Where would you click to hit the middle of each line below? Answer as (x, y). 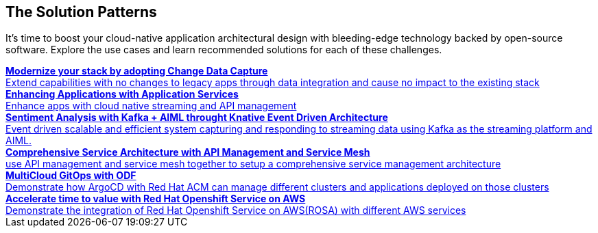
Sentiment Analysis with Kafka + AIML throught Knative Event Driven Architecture (197, 118)
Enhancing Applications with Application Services (122, 94)
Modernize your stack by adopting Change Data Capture (137, 71)
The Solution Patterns (81, 12)
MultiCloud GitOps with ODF (71, 176)
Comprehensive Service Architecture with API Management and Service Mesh (188, 152)
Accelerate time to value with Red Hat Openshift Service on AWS (156, 199)
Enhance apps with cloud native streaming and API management (151, 106)
